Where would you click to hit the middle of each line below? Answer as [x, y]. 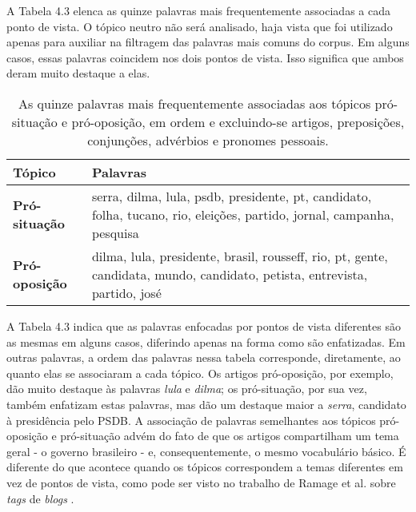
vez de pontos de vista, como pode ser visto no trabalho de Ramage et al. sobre [201, 482]
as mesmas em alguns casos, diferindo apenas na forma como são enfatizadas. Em [206, 341]
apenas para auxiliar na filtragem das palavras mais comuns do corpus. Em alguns [208, 42]
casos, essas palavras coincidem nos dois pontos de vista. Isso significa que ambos [205, 57]
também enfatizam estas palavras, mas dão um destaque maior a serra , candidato [206, 404]
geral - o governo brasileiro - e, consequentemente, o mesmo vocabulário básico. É [206, 451]
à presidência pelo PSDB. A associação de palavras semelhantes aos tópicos [191, 420]
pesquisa [115, 232]
